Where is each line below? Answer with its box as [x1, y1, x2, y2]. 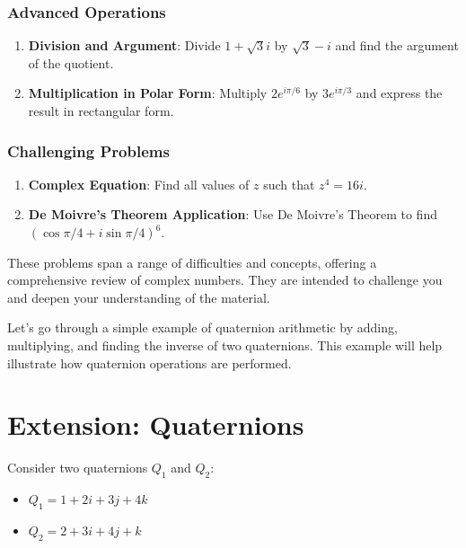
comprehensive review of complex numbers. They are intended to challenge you [7, 270, 443, 289]
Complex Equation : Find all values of [28, 174, 250, 193]
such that [263, 174, 315, 193]
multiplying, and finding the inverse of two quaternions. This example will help [7, 335, 443, 354]
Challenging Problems [7, 139, 170, 162]
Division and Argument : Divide [28, 36, 221, 55]
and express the [356, 84, 443, 102]
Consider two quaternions [7, 458, 148, 477]
